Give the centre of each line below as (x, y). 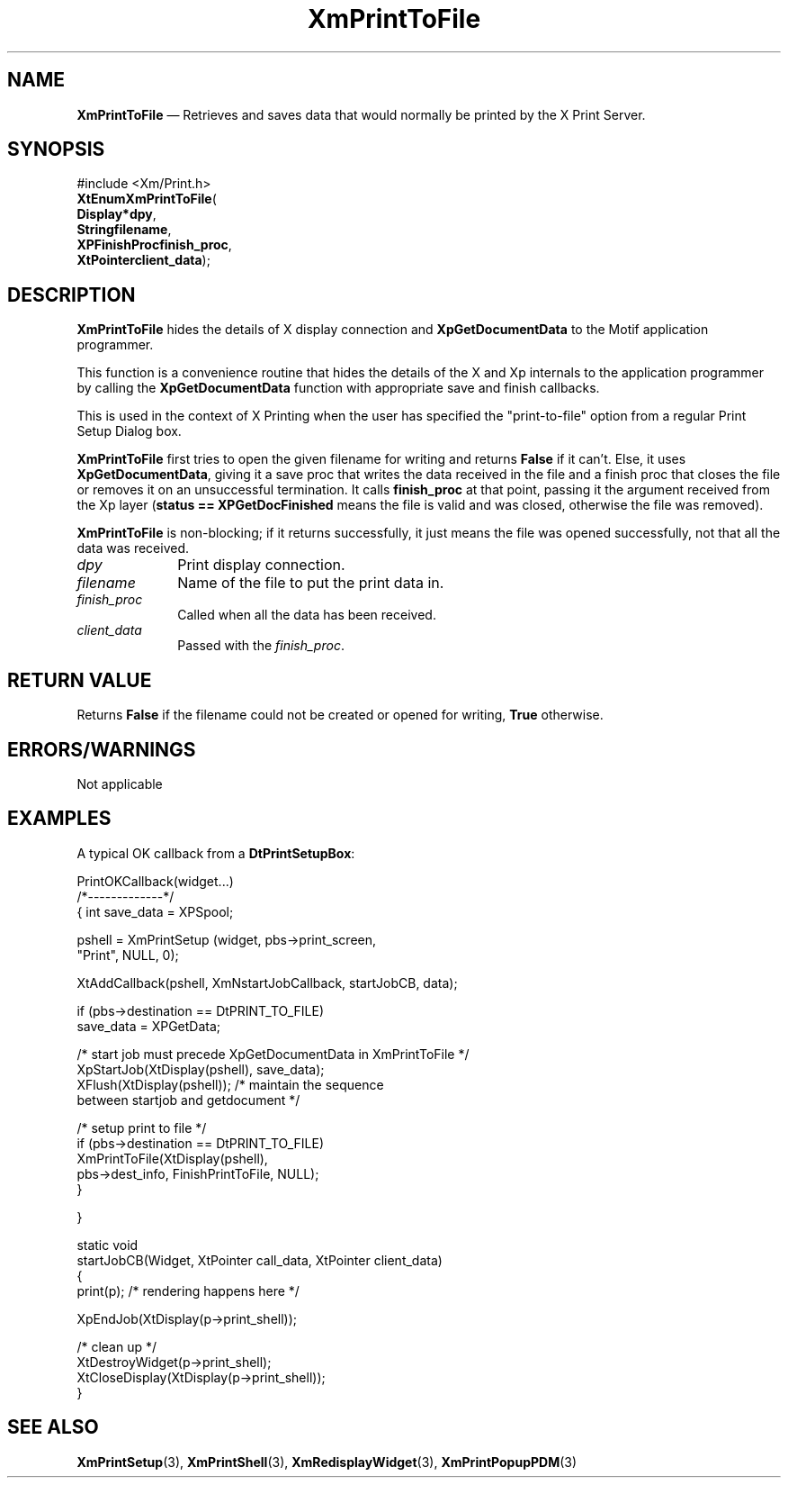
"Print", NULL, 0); (128, 955)
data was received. (133, 548)
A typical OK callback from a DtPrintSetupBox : (216, 853)
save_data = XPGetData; (149, 1026)
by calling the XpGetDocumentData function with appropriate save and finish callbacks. (338, 388)
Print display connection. (261, 565)
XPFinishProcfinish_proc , (154, 245)
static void (107, 1245)
